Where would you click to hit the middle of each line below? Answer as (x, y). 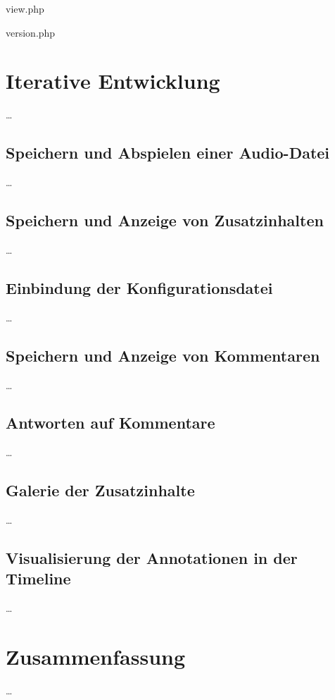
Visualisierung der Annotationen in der (152, 558)
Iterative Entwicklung (113, 81)
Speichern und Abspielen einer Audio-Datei (168, 153)
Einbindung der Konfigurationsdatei (139, 287)
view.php (25, 8)
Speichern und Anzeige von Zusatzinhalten (165, 220)
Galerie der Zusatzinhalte (100, 490)
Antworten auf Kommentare (110, 423)
